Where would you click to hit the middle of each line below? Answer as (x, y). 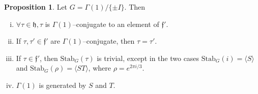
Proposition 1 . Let (36, 7)
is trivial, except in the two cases (148, 58)
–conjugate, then (109, 41)
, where (99, 68)
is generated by (63, 85)
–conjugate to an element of (116, 24)
